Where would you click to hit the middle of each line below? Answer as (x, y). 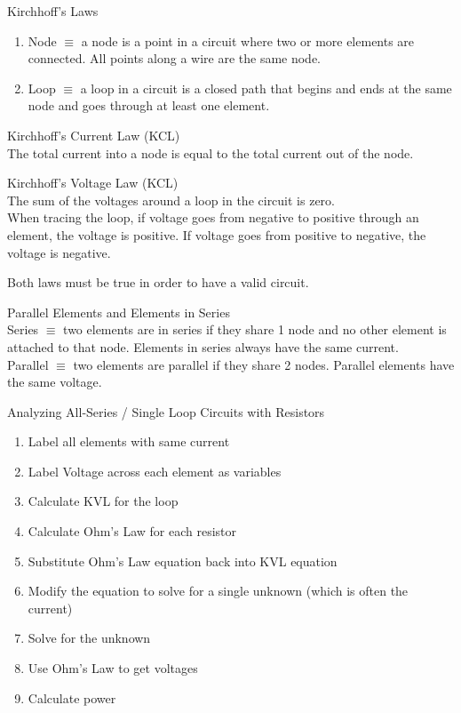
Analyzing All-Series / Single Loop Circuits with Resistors (166, 411)
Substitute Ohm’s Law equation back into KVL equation (183, 561)
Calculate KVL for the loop (103, 501)
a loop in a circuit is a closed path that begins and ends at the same (266, 88)
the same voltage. (55, 382)
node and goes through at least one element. (149, 105)
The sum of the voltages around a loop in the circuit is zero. (171, 200)
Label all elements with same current (129, 441)
